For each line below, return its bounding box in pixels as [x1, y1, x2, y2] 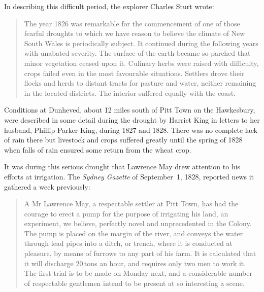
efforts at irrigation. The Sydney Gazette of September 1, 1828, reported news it [4, 171, 254, 181]
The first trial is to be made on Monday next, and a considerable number [24, 268, 252, 278]
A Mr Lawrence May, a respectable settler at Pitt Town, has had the [24, 198, 239, 209]
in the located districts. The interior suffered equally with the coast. [24, 87, 236, 98]
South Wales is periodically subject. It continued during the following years [24, 38, 258, 48]
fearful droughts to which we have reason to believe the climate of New [24, 28, 245, 39]
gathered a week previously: [4, 181, 90, 192]
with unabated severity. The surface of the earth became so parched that [24, 48, 251, 58]
